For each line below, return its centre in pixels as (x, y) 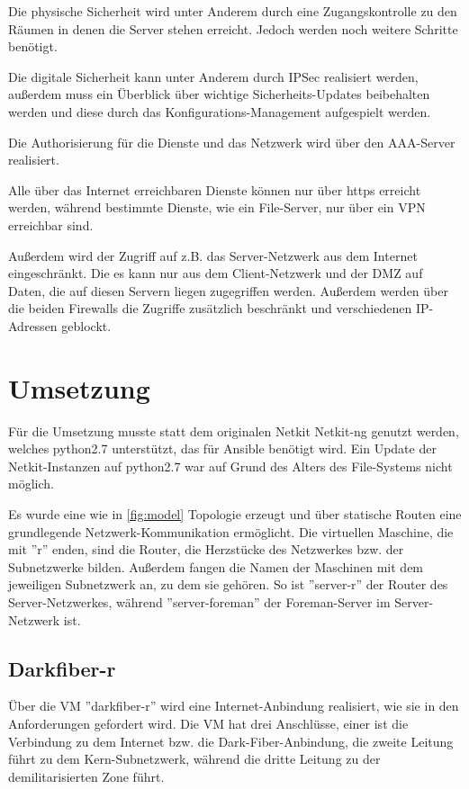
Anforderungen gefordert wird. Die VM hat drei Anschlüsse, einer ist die (208, 723)
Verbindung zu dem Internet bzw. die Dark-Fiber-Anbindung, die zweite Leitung (231, 741)
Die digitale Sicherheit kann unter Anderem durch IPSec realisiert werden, (213, 76)
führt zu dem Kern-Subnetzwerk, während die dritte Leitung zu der (194, 759)
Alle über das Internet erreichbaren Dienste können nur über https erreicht (215, 189)
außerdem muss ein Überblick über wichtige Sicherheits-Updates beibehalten (219, 94)
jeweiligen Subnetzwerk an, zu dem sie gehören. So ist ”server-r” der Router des (228, 584)
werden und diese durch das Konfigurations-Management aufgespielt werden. (220, 111)
